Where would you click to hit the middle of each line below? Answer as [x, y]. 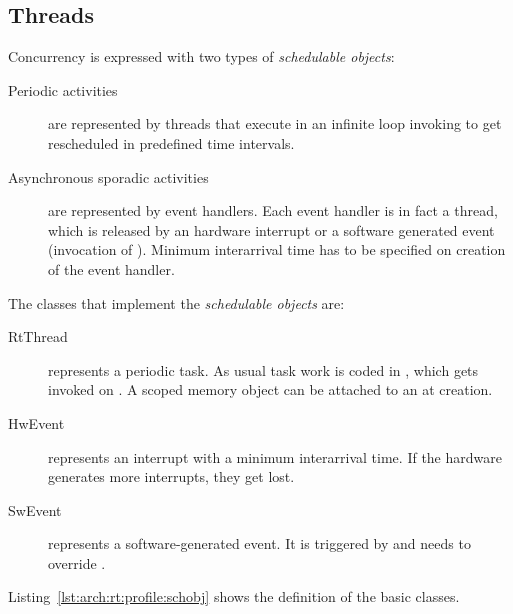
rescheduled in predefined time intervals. [171, 142]
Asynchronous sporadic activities [108, 176]
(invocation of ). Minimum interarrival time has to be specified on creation [277, 249]
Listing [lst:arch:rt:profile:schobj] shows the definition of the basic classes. [234, 596]
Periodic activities [63, 89]
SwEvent [35, 509]
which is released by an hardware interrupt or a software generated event [271, 229]
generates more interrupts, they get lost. [171, 476]
